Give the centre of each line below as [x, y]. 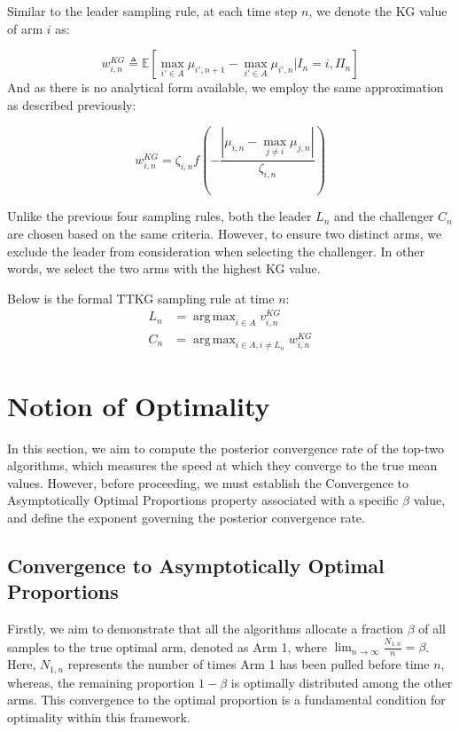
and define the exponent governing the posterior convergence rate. [186, 517]
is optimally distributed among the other [342, 682]
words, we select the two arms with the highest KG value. [164, 268]
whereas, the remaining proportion [101, 682]
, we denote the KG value [378, 11]
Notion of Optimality [139, 405]
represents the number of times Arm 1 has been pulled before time [249, 664]
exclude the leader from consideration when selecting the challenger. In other [216, 251]
